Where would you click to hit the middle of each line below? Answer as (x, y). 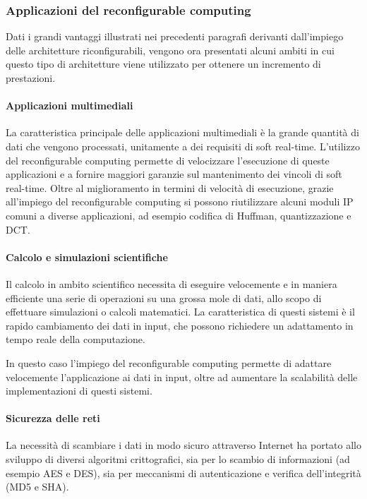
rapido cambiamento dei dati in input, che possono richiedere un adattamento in (180, 325)
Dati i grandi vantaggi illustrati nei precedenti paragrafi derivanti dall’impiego (175, 36)
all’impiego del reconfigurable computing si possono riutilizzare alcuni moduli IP (180, 202)
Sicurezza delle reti (53, 418)
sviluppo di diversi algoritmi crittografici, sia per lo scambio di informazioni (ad (178, 459)
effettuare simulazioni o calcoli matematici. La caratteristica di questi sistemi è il (180, 312)
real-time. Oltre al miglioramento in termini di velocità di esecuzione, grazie (170, 187)
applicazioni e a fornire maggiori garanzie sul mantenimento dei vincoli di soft (174, 174)
